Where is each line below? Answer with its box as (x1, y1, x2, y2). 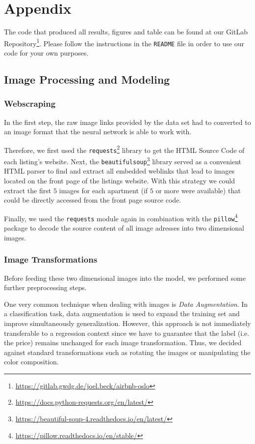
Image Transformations (4, 253, 98, 266)
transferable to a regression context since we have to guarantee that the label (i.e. (4, 327, 250, 338)
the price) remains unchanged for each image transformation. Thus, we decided (4, 337, 242, 348)
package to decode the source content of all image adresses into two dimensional (4, 223, 244, 233)
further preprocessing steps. (4, 282, 87, 293)
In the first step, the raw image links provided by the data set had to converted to (4, 117, 251, 127)
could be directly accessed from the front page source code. (4, 195, 181, 205)
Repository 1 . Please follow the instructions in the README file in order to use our (4, 36, 244, 48)
